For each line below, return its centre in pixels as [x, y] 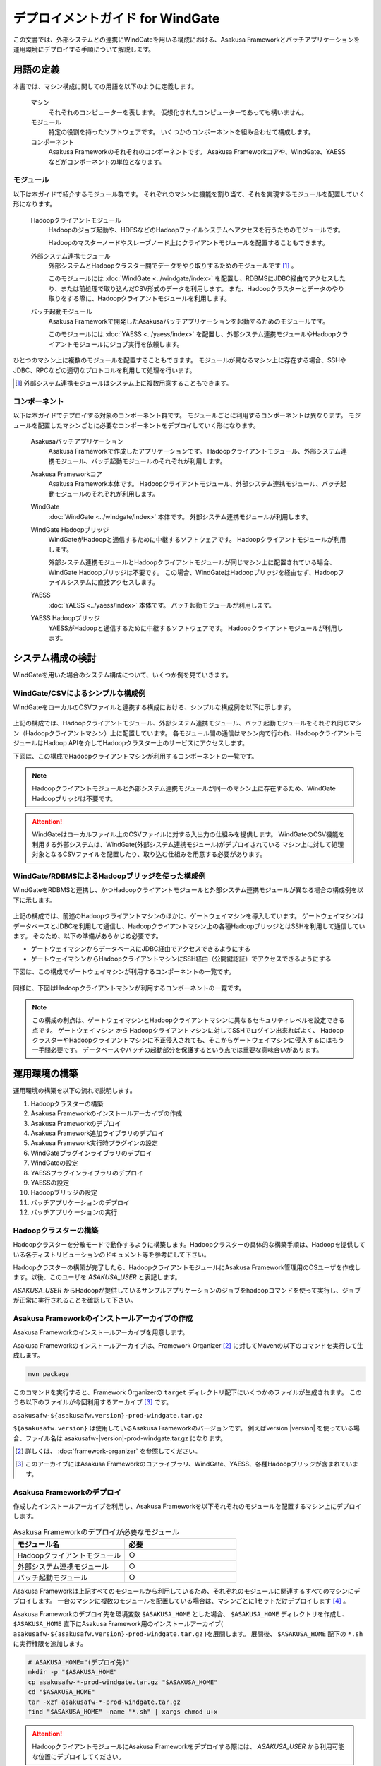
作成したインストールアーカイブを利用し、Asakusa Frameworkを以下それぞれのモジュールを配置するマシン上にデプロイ [187, 1506]
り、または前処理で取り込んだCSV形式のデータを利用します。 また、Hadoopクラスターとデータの [190, 288]
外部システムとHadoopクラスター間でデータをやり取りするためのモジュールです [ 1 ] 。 [173, 266]
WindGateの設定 [54, 1163]
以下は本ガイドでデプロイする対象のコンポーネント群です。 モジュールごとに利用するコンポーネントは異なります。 [180, 415]
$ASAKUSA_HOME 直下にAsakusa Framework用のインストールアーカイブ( [118, 1624]
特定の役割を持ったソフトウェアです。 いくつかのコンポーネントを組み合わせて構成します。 [182, 132]
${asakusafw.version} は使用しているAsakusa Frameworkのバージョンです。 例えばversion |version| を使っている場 [186, 1428]
